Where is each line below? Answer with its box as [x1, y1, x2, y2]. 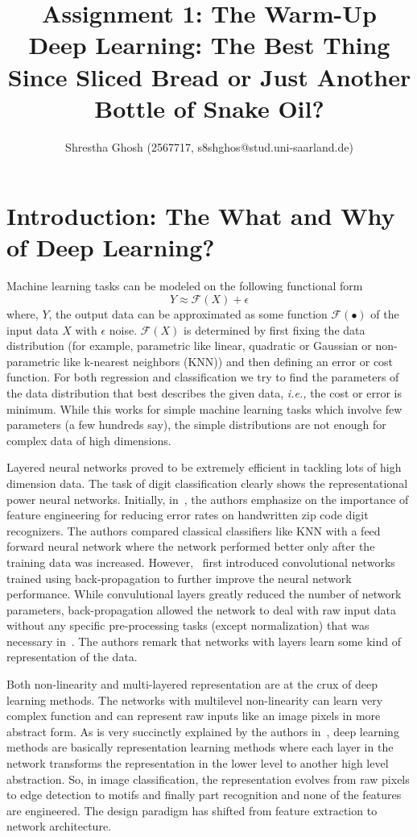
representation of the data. [6, 648, 138, 665]
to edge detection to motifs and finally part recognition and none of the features [6, 786, 402, 803]
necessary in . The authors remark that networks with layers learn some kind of [6, 632, 401, 649]
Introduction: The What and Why [6, 199, 395, 232]
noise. [109, 321, 138, 338]
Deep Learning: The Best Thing [28, 28, 390, 61]
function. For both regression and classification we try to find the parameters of [6, 369, 399, 385]
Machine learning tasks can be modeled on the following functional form [6, 277, 363, 294]
